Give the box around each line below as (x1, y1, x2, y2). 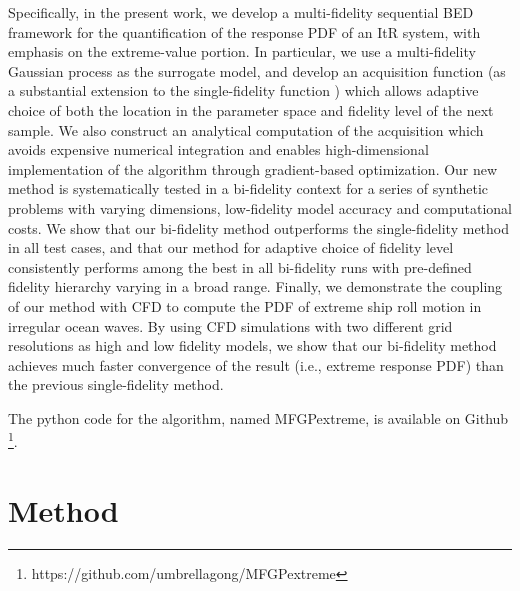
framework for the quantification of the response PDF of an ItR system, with (8, 21, 481, 42)
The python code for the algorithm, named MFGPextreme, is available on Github (8, 407, 509, 428)
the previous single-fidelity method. (8, 374, 224, 395)
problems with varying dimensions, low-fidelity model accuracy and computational (8, 197, 512, 218)
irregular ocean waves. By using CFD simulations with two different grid (8, 315, 453, 336)
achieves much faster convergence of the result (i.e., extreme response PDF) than (8, 354, 504, 375)
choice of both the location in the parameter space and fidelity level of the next (8, 99, 494, 120)
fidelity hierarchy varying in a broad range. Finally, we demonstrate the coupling (8, 276, 503, 297)
